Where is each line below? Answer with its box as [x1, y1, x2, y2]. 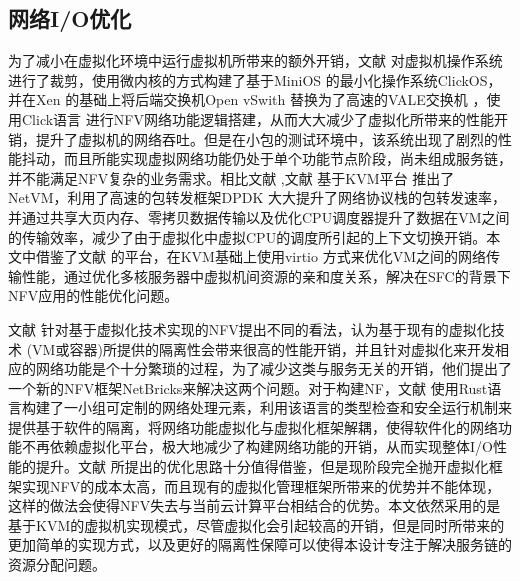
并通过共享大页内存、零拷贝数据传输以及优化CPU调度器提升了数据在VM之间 [8, 206, 510, 227]
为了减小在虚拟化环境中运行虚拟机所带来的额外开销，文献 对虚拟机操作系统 [8, 50, 503, 71]
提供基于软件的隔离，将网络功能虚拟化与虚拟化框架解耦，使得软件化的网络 [8, 416, 498, 437]
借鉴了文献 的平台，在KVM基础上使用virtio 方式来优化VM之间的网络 [35, 246, 487, 267]
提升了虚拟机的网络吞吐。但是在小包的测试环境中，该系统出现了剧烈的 [35, 128, 498, 149]
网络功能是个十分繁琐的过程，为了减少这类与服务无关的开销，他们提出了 [35, 358, 512, 379]
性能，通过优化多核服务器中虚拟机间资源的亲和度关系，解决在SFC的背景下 [21, 265, 511, 286]
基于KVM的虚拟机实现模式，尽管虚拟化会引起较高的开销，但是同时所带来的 [8, 514, 505, 535]
